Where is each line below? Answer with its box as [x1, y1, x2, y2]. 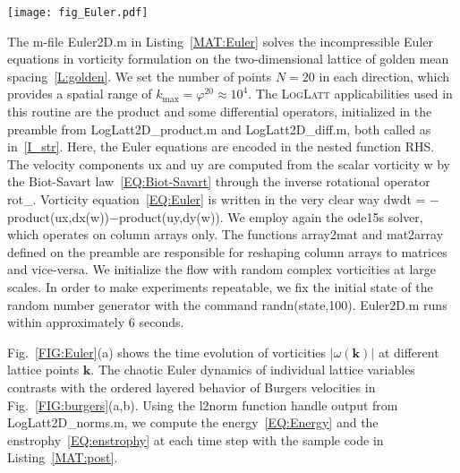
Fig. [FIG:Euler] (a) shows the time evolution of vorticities [7, 342, 327, 361]
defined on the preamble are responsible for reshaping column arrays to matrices [7, 242, 447, 261]
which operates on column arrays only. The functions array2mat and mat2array [7, 225, 444, 244]
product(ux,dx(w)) [7, 207, 110, 226]
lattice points [7, 360, 80, 379]
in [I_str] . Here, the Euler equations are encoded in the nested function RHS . [7, 137, 435, 156]
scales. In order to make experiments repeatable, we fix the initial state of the [7, 277, 433, 296]
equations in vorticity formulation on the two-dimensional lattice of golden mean [7, 49, 449, 68]
